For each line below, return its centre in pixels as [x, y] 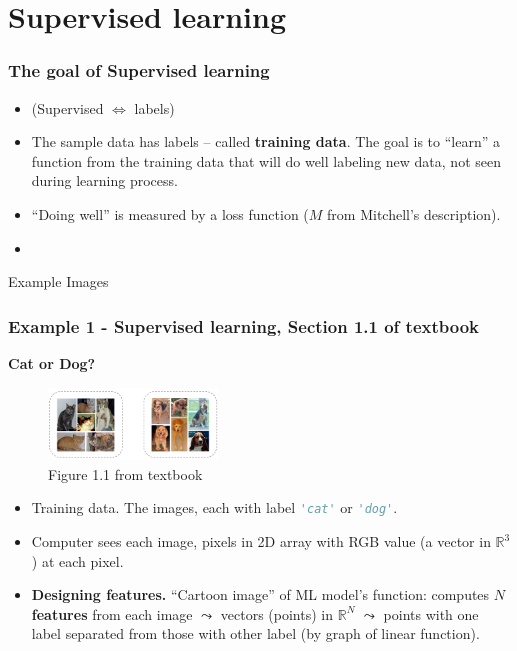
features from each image [112, 613]
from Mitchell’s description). [414, 213]
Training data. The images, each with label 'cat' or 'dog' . [214, 507]
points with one [431, 613]
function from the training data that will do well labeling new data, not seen [266, 160]
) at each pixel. [77, 560]
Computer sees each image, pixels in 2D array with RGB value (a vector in [261, 541]
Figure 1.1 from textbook [125, 473]
